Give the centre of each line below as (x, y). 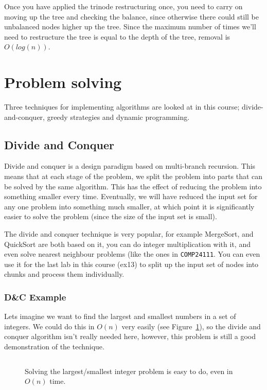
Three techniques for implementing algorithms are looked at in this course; (122, 107)
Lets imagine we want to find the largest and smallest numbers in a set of (120, 316)
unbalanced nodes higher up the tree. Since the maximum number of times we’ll (130, 26)
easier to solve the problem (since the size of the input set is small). (111, 216)
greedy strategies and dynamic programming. (118, 117)
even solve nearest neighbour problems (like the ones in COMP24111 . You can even (132, 254)
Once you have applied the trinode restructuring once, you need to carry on (123, 6)
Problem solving (63, 82)
